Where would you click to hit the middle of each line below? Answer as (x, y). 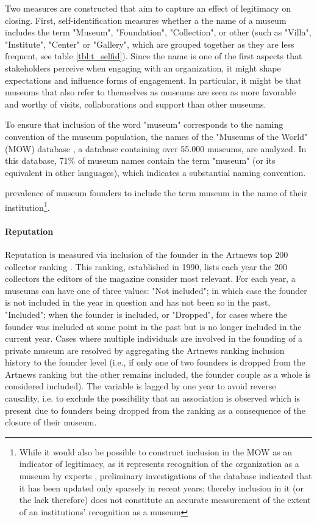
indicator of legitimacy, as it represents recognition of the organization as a (159, 464)
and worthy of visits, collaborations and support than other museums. (136, 104)
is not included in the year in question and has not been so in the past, (138, 302)
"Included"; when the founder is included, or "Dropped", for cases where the (146, 314)
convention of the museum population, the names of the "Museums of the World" (156, 136)
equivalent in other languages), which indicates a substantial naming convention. (155, 172)
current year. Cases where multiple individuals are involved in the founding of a (154, 338)
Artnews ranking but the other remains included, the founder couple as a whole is (158, 374)
